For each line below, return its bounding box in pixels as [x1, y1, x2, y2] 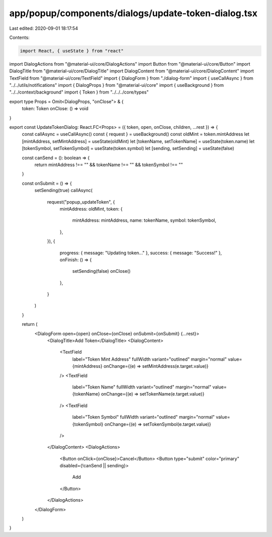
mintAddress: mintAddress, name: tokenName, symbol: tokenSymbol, [72, 217, 217, 223]
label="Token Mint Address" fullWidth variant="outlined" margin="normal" [72, 356, 227, 362]
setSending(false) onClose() [72, 268, 131, 274]
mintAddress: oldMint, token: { [59, 206, 123, 212]
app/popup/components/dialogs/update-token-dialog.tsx [9, 8, 258, 19]
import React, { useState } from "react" [20, 48, 124, 54]
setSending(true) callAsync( [34, 187, 93, 193]
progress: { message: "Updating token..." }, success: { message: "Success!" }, [59, 250, 222, 256]
